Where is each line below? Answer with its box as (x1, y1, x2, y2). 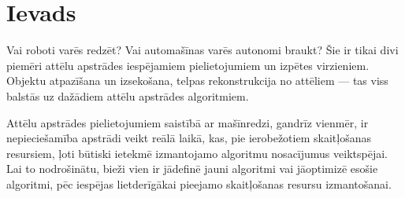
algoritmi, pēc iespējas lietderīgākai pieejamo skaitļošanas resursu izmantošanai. (6, 175, 392, 192)
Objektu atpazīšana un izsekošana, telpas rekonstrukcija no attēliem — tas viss (6, 72, 388, 89)
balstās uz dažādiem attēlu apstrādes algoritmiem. (6, 87, 249, 104)
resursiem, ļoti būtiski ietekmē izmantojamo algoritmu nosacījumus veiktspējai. (6, 145, 388, 161)
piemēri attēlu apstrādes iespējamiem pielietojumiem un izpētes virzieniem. (6, 57, 370, 73)
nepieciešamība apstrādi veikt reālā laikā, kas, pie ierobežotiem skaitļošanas (6, 130, 371, 146)
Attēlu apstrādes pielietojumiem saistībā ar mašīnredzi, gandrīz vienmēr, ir (6, 114, 369, 130)
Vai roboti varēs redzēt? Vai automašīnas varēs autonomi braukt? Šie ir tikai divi (6, 42, 399, 58)
